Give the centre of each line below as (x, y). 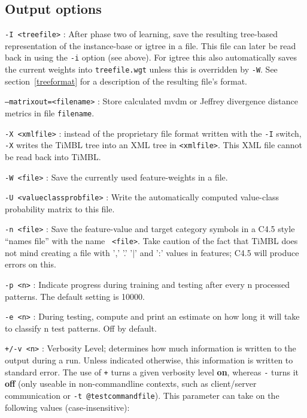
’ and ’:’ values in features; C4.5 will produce (217, 252)
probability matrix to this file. (60, 208)
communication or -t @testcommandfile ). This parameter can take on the (142, 395)
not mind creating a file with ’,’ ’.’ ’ (69, 252)
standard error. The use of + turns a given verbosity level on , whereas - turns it (152, 372)
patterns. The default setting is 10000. (75, 296)
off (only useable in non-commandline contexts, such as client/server (131, 384)
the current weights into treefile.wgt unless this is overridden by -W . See (141, 69)
